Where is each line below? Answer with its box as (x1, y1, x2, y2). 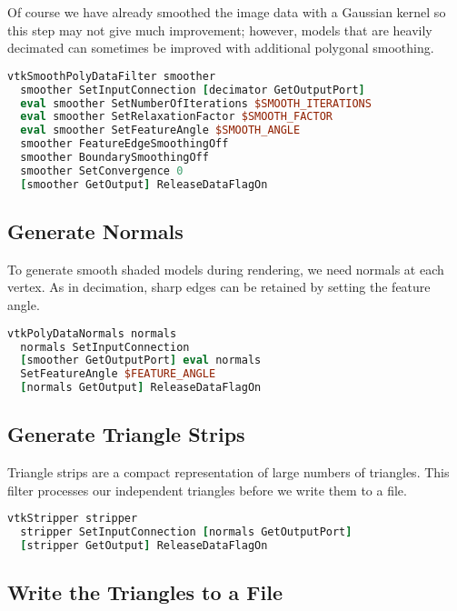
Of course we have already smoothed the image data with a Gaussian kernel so (7, 3, 446, 21)
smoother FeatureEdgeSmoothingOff (20, 137, 229, 151)
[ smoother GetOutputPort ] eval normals (20, 354, 262, 367)
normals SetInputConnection (20, 340, 190, 354)
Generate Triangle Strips (7, 420, 245, 448)
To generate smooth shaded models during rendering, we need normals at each (7, 259, 444, 278)
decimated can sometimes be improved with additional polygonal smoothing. (7, 38, 434, 57)
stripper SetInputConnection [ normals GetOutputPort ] (20, 526, 353, 539)
